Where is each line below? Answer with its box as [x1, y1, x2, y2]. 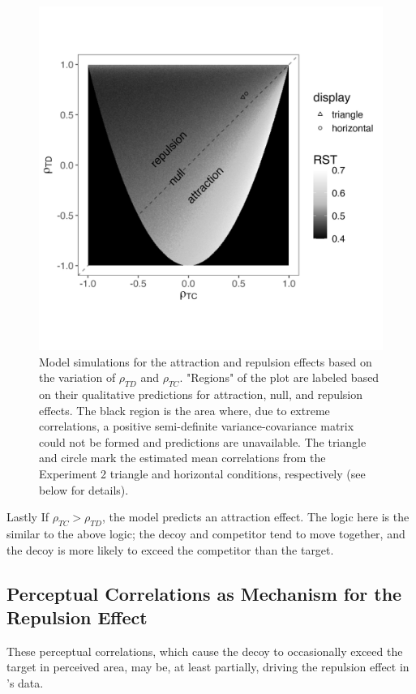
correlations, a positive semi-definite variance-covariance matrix [39, 418, 354, 435]
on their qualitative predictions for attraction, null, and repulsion [39, 385, 363, 402]
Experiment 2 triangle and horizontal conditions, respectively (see [39, 465, 366, 482]
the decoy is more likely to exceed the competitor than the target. [6, 541, 334, 558]
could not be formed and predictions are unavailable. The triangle [39, 433, 367, 450]
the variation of [39, 369, 116, 386]
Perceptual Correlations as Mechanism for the [6, 580, 402, 606]
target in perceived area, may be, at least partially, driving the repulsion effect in [6, 658, 410, 675]
